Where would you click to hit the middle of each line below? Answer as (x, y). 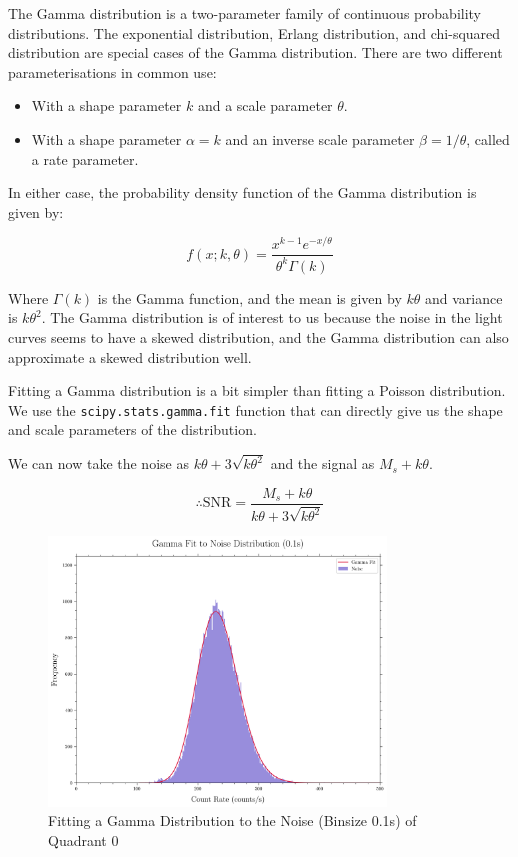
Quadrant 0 (83, 839)
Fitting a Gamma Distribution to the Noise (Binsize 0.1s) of (232, 820)
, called (488, 138)
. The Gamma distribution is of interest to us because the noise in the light (272, 317)
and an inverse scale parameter (320, 138)
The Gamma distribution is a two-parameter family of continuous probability (245, 13)
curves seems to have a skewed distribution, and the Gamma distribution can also (258, 337)
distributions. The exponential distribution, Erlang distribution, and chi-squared (254, 32)
